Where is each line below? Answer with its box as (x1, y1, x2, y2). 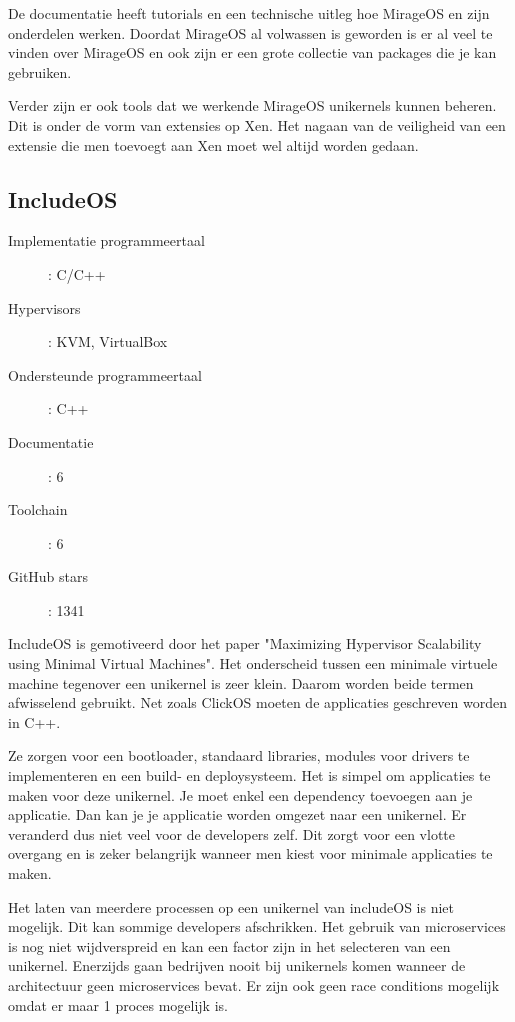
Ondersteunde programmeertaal (8, 364, 202, 385)
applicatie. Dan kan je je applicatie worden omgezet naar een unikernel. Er (8, 804, 467, 825)
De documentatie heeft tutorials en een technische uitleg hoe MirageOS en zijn (8, 3, 490, 23)
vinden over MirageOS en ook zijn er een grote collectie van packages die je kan (8, 42, 497, 63)
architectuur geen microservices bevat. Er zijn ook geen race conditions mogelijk (8, 974, 500, 995)
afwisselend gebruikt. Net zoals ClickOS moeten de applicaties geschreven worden (8, 692, 508, 713)
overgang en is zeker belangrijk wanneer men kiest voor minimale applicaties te (8, 843, 493, 864)
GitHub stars (8, 566, 89, 587)
